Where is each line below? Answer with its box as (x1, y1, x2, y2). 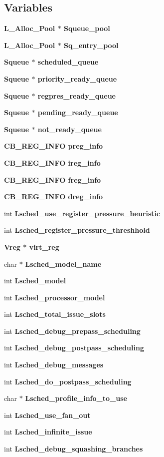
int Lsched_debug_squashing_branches (4, 443, 143, 454)
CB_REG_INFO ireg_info (4, 157, 101, 168)
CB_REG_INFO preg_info (4, 141, 103, 151)
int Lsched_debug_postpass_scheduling (4, 342, 144, 353)
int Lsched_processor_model (4, 292, 105, 302)
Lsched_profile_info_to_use (25, 393, 127, 403)
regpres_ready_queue (37, 90, 116, 101)
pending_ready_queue (37, 107, 118, 118)
